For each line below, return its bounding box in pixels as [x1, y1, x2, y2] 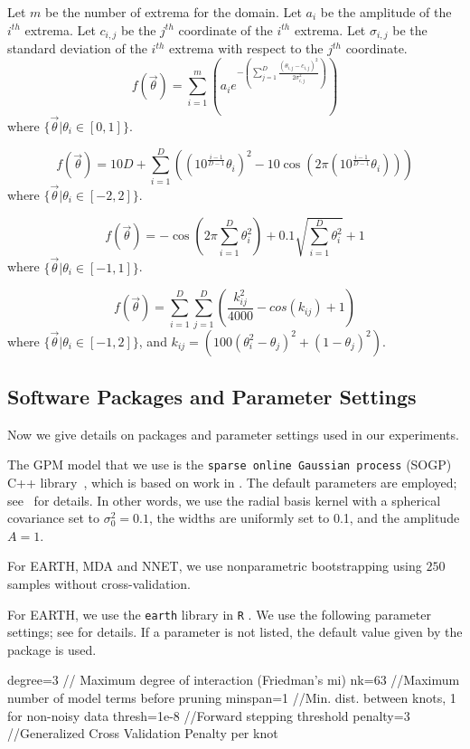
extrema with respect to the [169, 39, 324, 58]
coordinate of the [178, 20, 273, 39]
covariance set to [7, 508, 99, 527]
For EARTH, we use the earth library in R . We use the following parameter [7, 604, 431, 623]
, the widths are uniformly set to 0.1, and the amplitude [148, 508, 460, 527]
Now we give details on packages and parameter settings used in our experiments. [7, 424, 459, 443]
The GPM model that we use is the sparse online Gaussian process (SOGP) [7, 455, 452, 474]
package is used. [7, 640, 97, 659]
